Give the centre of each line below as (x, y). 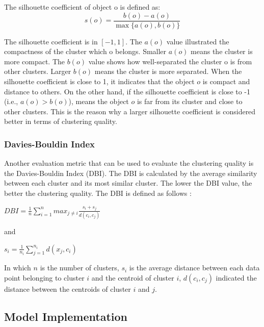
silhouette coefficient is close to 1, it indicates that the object (99, 81)
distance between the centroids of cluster (68, 288)
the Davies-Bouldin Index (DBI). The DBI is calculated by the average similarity (131, 173)
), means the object (99, 101)
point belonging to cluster (44, 277)
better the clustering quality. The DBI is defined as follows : (98, 193)
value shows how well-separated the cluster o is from (170, 61)
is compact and (226, 81)
